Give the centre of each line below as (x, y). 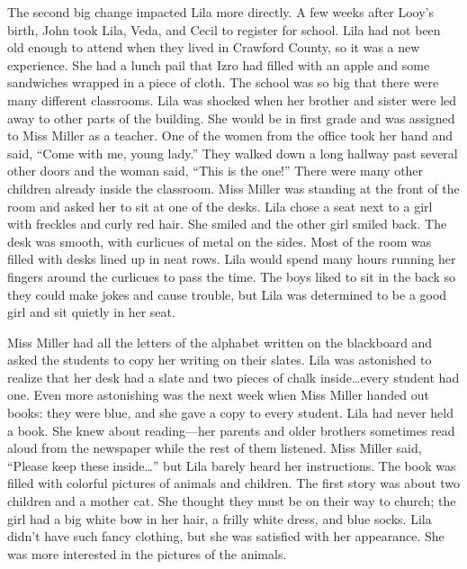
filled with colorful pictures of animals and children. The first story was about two (234, 483)
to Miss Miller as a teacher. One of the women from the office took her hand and (230, 135)
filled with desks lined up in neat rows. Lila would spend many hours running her (232, 259)
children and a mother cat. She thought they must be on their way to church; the (232, 501)
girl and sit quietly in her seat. (91, 312)
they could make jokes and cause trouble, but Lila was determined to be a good (227, 294)
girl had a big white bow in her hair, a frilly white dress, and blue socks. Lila (220, 518)
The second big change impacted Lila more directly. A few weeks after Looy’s (220, 12)
